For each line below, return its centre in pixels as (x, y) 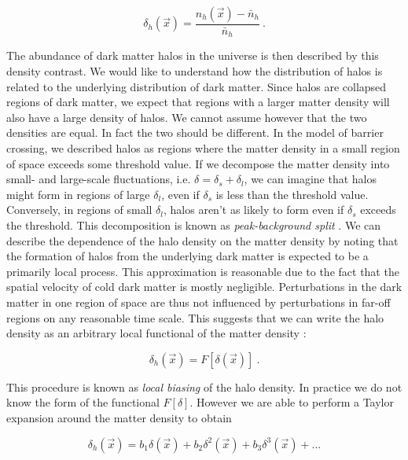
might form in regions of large (78, 194)
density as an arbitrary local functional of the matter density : (156, 333)
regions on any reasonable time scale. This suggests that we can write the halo (195, 317)
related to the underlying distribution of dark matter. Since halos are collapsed (197, 86)
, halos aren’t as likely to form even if (254, 210)
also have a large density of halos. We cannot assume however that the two (187, 117)
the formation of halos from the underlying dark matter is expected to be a (187, 256)
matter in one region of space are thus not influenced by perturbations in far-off (198, 302)
